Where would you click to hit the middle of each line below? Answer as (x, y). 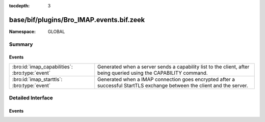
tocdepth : (19, 6)
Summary (21, 44)
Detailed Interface (31, 98)
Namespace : (23, 31)
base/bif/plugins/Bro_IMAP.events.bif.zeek (77, 20)
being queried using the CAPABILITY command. (153, 73)
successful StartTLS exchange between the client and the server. (173, 85)
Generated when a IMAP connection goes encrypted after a (166, 79)
